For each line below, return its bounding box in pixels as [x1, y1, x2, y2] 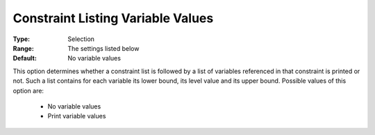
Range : [12, 44, 34, 52]
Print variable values [47, 112, 106, 120]
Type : [12, 35, 31, 43]
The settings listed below [67, 44, 140, 52]
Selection [67, 35, 95, 43]
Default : [12, 54, 37, 63]
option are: [12, 86, 44, 95]
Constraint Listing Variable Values [12, 10, 214, 26]
